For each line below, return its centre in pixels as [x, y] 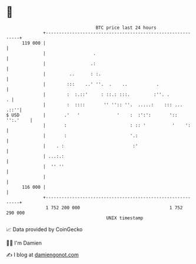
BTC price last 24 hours [126, 28]
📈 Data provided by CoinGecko [44, 229]
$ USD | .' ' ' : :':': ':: [92, 115]
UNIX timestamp [125, 218]
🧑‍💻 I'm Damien [24, 243]
